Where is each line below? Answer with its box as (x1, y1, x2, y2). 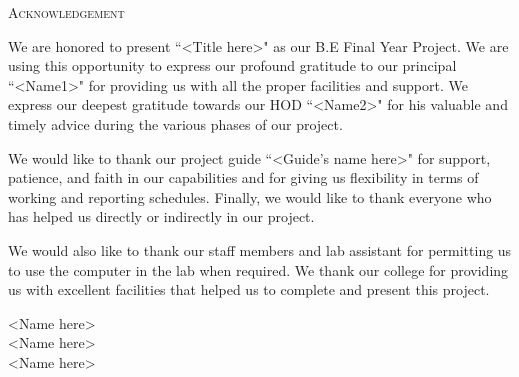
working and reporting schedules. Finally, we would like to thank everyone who (8, 186, 492, 207)
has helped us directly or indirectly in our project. (8, 206, 315, 227)
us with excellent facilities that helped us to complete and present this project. (8, 279, 490, 300)
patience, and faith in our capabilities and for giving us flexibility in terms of (8, 167, 479, 188)
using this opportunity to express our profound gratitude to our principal (8, 55, 457, 76)
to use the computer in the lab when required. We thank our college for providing (8, 259, 509, 280)
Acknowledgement (8, 2, 125, 22)
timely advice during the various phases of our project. (8, 113, 343, 134)
